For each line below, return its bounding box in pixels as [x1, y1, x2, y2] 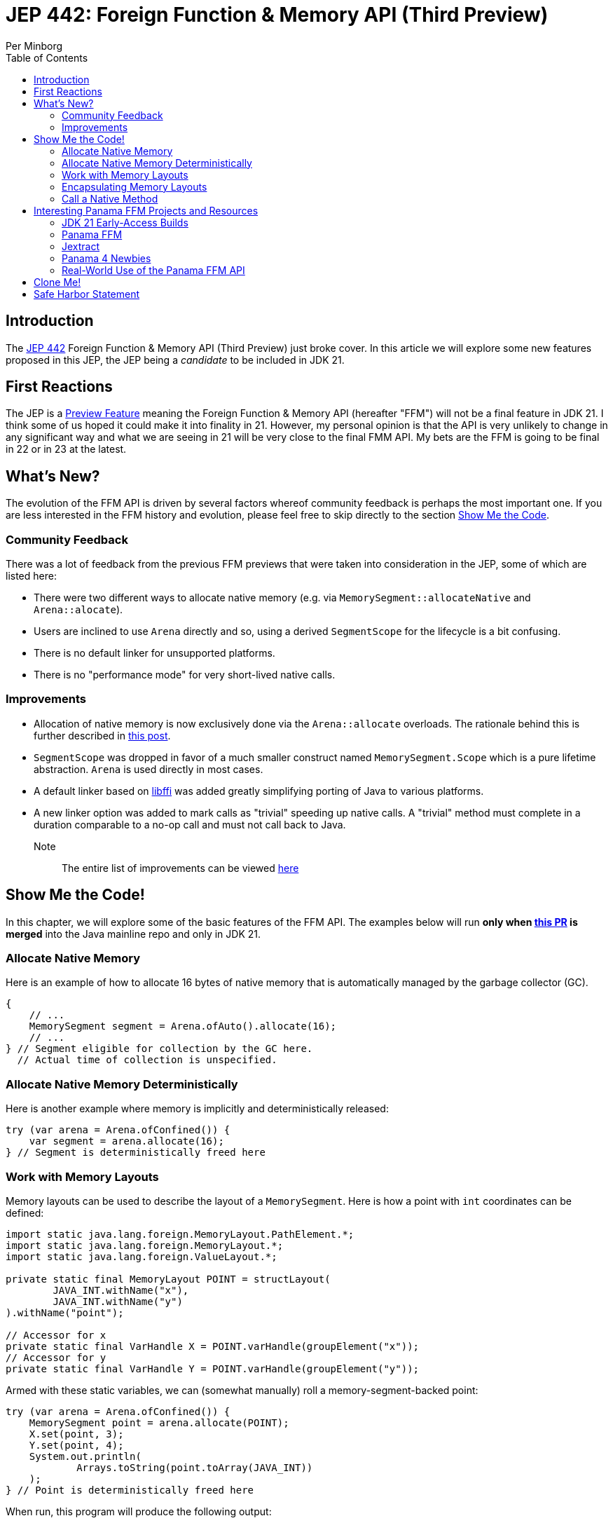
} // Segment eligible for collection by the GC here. [6, 1043, 313, 1055]
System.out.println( [29, 1450, 142, 1462]
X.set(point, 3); [29, 1428, 124, 1440]
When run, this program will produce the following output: [6, 1505, 272, 1517]
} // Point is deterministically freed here [6, 1484, 254, 1496]
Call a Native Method [62, 192, 158, 205]
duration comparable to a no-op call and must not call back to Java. [34, 818, 346, 831]
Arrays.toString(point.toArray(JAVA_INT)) [76, 1461, 313, 1473]
